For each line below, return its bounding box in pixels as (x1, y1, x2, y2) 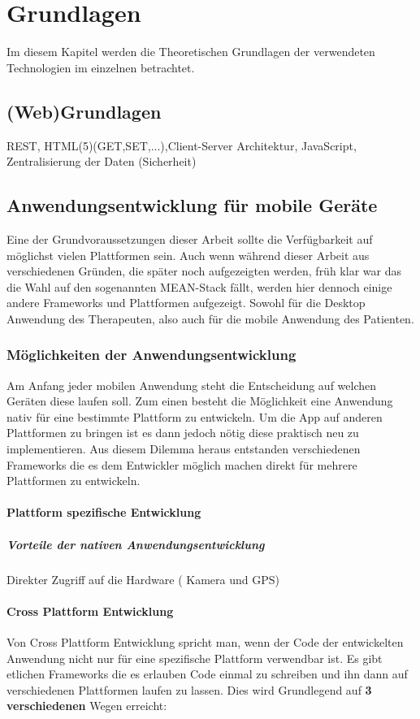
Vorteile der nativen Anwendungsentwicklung (6, 535, 265, 552)
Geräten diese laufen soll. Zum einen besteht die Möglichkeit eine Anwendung (6, 392, 393, 409)
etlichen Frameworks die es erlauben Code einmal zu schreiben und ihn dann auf (6, 665, 408, 682)
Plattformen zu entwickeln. (6, 472, 141, 489)
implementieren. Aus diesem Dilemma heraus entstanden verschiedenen (6, 440, 361, 457)
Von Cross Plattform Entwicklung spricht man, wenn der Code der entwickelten (6, 633, 404, 650)
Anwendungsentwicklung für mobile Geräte (6, 193, 378, 218)
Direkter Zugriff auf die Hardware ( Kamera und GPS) (6, 570, 279, 587)
